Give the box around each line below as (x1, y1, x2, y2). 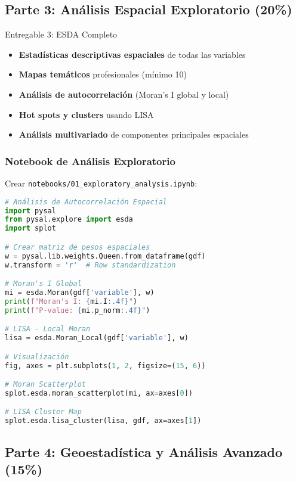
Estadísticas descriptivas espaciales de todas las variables (18, 48, 246, 60)
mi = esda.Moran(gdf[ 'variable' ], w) (5, 288, 155, 297)
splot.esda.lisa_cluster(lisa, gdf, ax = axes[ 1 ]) (5, 416, 202, 425)
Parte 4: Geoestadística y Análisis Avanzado (5, 442, 283, 461)
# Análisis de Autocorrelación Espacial (5, 197, 168, 206)
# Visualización (5, 352, 69, 361)
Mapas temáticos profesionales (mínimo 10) (18, 68, 187, 80)
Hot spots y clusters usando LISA (18, 108, 154, 120)
